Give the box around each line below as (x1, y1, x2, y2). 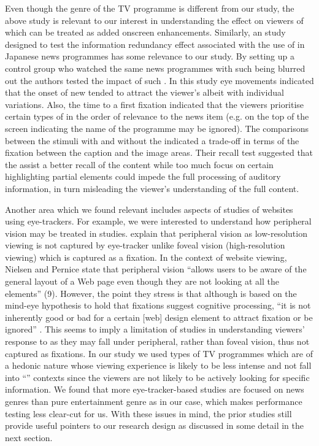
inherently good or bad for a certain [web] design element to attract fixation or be (5, 310, 313, 323)
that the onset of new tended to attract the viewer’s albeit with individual (5, 86, 284, 99)
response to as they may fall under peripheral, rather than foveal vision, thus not (5, 335, 310, 348)
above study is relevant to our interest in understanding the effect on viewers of (5, 13, 304, 26)
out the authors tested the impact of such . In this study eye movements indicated (5, 74, 314, 87)
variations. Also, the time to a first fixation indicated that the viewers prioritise (5, 98, 304, 110)
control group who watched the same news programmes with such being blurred (5, 61, 306, 74)
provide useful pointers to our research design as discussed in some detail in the (5, 419, 304, 432)
